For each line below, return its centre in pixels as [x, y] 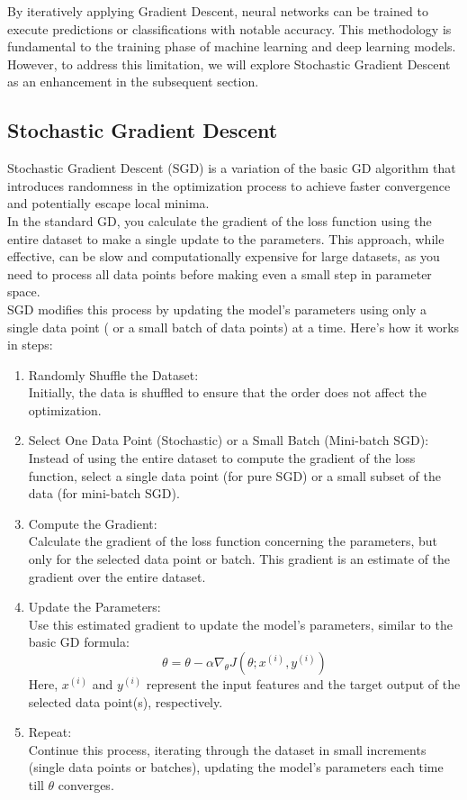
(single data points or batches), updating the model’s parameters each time [236, 767]
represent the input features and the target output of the [303, 684]
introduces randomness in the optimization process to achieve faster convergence [229, 185]
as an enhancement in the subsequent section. [133, 82]
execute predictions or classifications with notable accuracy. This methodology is [229, 28]
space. [24, 291]
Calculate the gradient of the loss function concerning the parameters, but [233, 541]
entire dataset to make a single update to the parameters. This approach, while [226, 238]
